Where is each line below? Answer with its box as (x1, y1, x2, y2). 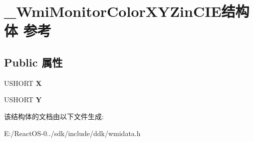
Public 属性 (4, 54, 63, 70)
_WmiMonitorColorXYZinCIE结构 (4, 1, 250, 21)
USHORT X (4, 77, 42, 88)
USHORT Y (4, 94, 42, 105)
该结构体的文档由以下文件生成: (4, 111, 104, 121)
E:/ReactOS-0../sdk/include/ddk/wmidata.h (4, 128, 141, 138)
